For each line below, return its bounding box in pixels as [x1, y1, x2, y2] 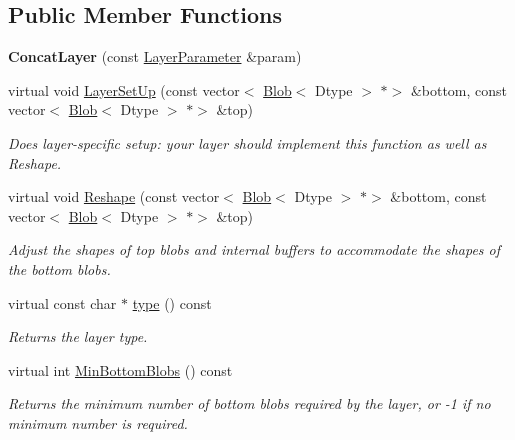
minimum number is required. [8, 412, 188, 433]
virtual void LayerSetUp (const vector [8, 79, 240, 100]
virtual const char [8, 292, 117, 313]
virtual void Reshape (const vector [8, 186, 220, 207]
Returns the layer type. [8, 326, 148, 347]
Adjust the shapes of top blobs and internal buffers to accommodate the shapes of [8, 239, 501, 260]
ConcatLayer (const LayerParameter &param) [8, 46, 302, 67]
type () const [132, 292, 212, 313]
